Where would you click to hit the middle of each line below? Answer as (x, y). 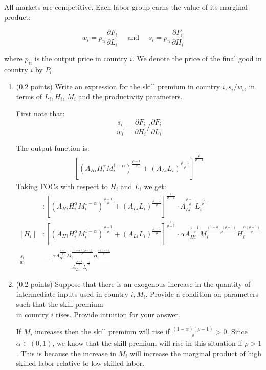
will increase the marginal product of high (196, 353)
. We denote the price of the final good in (197, 58)
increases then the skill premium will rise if (102, 331)
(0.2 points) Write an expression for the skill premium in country (118, 86)
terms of (29, 96)
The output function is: (53, 148)
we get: (155, 186)
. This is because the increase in (66, 353)
